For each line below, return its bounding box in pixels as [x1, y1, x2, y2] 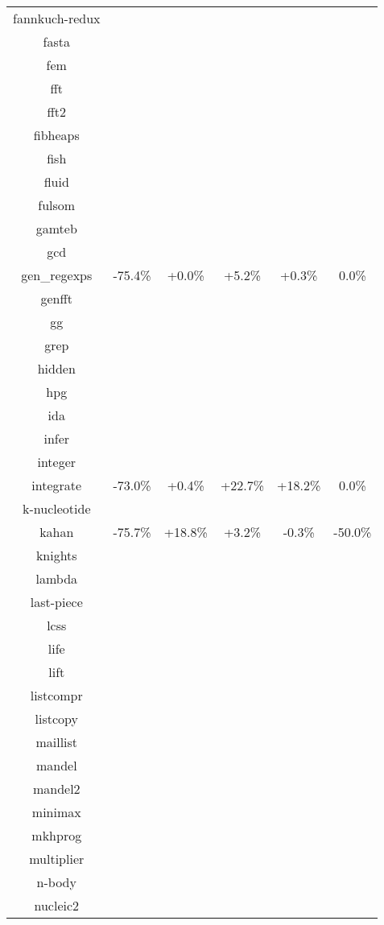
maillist [35, 733, 78, 751]
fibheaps [33, 126, 80, 144]
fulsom [38, 196, 76, 214]
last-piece [30, 593, 83, 611]
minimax [31, 803, 81, 821]
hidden [37, 359, 76, 378]
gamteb [35, 219, 77, 237]
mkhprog [31, 826, 82, 844]
